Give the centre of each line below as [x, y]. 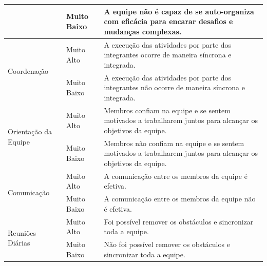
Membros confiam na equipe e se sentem [167, 110]
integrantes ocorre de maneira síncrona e [168, 55]
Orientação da [30, 131]
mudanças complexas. [143, 31]
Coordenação [28, 71]
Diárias [19, 243]
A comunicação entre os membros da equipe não [180, 199]
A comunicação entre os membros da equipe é [176, 176]
